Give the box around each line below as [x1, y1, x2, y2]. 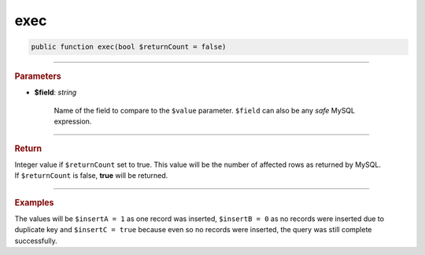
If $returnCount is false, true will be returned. [14, 171, 168, 180]
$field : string [34, 87, 77, 98]
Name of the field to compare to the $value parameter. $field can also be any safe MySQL [54, 105, 356, 115]
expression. [54, 116, 92, 126]
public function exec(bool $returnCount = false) [31, 42, 227, 51]
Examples [14, 197, 54, 208]
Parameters [14, 71, 62, 82]
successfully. [14, 236, 58, 246]
